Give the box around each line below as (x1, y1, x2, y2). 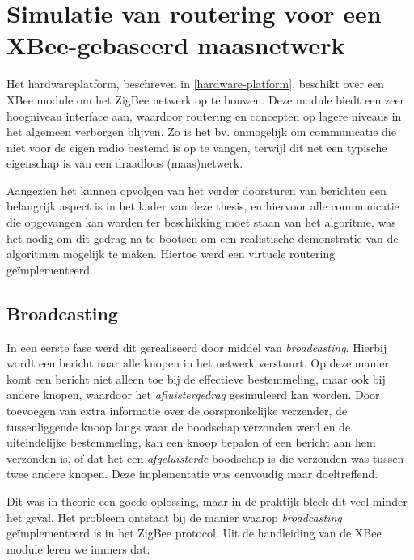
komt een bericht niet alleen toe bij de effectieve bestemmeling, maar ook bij (6, 370, 386, 387)
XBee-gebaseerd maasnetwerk (6, 28, 345, 62)
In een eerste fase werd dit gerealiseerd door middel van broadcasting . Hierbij (6, 338, 387, 355)
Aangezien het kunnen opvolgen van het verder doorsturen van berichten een (6, 181, 387, 198)
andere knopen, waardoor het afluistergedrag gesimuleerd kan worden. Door (6, 386, 380, 403)
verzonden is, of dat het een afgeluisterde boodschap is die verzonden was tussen (6, 449, 404, 466)
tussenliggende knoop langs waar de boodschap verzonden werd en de (6, 418, 351, 435)
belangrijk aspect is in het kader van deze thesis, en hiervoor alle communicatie (6, 197, 399, 214)
